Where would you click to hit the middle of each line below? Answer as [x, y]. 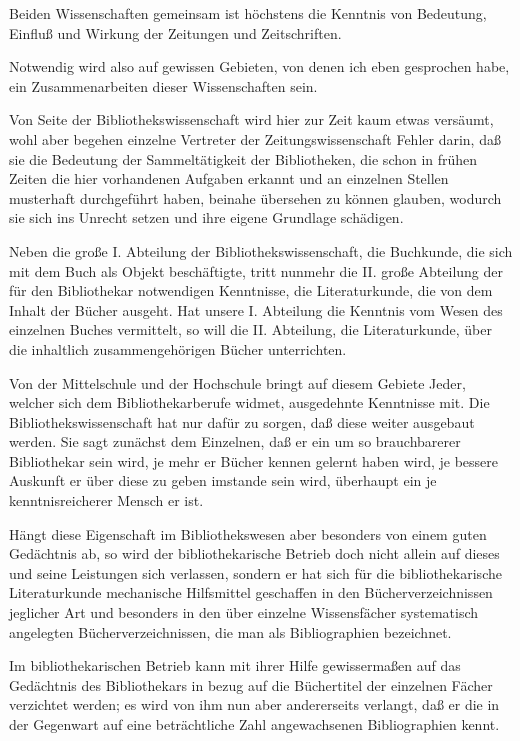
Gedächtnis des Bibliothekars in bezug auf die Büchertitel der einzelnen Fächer [251, 684]
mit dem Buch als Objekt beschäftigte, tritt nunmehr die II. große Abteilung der [256, 270]
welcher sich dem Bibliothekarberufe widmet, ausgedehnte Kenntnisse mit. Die [249, 402]
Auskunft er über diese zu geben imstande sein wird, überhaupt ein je [223, 480]
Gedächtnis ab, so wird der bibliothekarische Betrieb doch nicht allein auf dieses [254, 553]
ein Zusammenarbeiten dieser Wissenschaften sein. [163, 85]
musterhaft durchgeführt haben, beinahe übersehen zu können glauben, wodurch [255, 197]
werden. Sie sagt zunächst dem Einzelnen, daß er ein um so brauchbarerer [235, 441]
